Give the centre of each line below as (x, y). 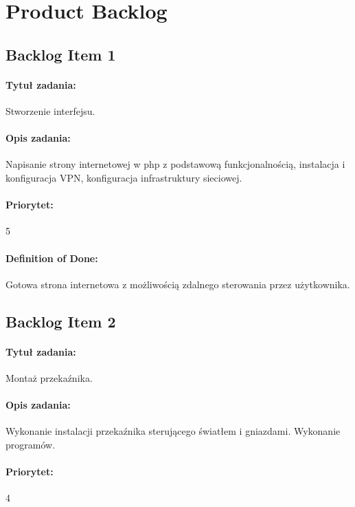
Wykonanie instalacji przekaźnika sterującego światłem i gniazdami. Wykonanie (173, 431)
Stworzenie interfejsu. (50, 110)
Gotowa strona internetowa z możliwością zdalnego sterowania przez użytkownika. (178, 284)
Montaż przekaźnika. (49, 377)
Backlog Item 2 (61, 321)
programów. (31, 444)
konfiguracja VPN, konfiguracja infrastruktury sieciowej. (124, 177)
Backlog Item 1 (61, 54)
